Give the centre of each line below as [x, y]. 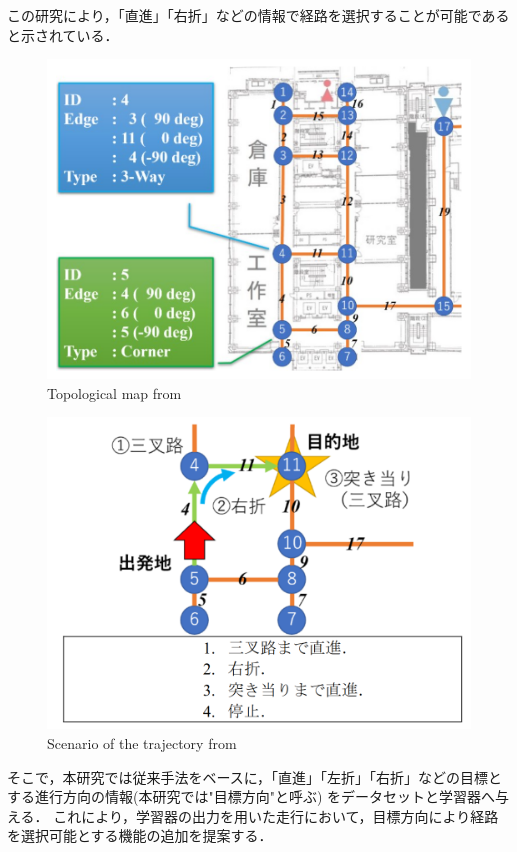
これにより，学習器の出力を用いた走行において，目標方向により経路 [276, 815]
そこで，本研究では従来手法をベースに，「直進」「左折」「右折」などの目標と [255, 776]
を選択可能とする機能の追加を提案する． [140, 835]
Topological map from [114, 392]
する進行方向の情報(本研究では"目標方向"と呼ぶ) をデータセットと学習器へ [251, 796]
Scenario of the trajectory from [142, 742]
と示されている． [63, 34]
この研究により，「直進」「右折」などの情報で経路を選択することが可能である [258, 15]
